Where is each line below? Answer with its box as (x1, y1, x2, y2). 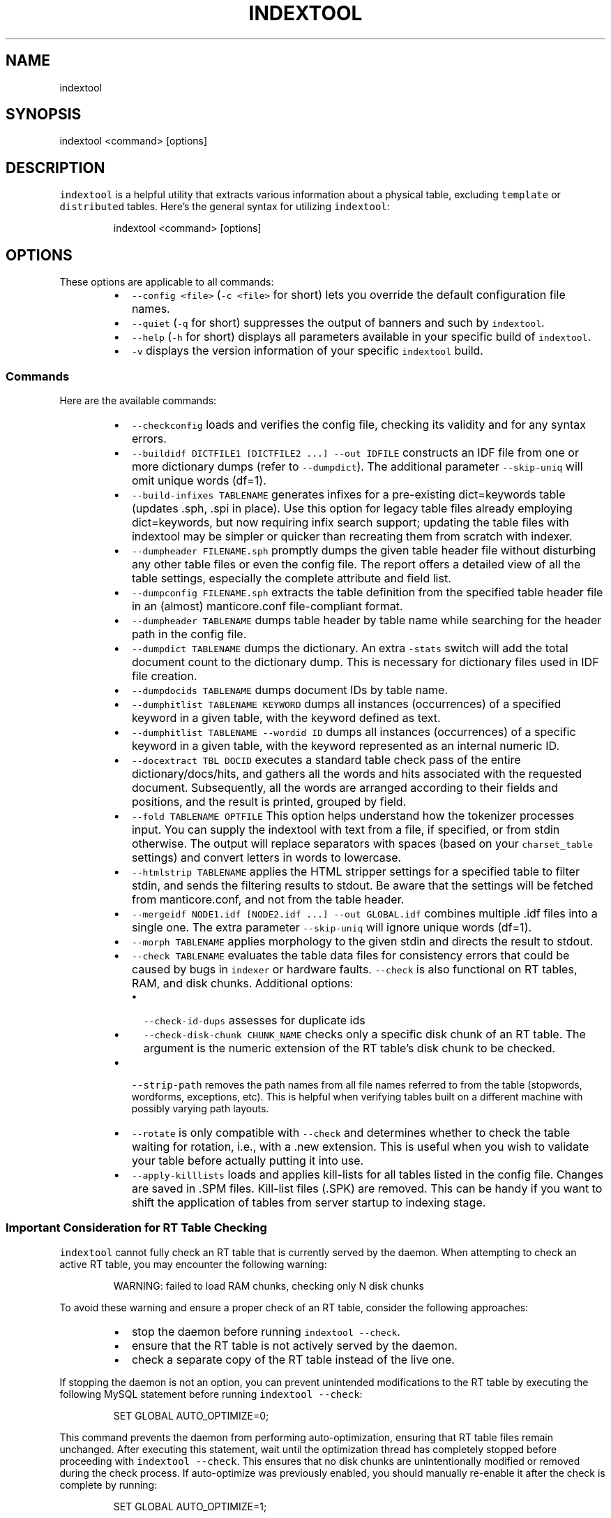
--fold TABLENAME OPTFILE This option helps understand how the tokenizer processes (131, 808, 575, 823)
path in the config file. (131, 626, 247, 641)
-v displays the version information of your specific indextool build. (131, 344, 483, 358)
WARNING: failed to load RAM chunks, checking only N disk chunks (113, 1279, 424, 1292)
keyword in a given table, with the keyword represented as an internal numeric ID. (131, 738, 559, 753)
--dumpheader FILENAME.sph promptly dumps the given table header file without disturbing (131, 543, 596, 557)
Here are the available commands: (59, 394, 217, 406)
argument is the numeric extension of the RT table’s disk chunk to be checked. (143, 1040, 556, 1055)
